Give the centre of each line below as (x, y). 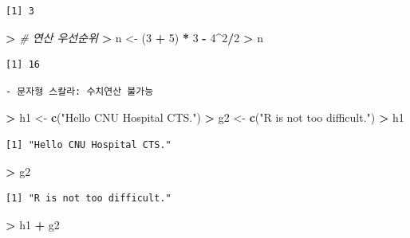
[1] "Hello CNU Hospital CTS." (89, 144)
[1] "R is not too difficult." (89, 199)
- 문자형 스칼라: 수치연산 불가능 (80, 91)
